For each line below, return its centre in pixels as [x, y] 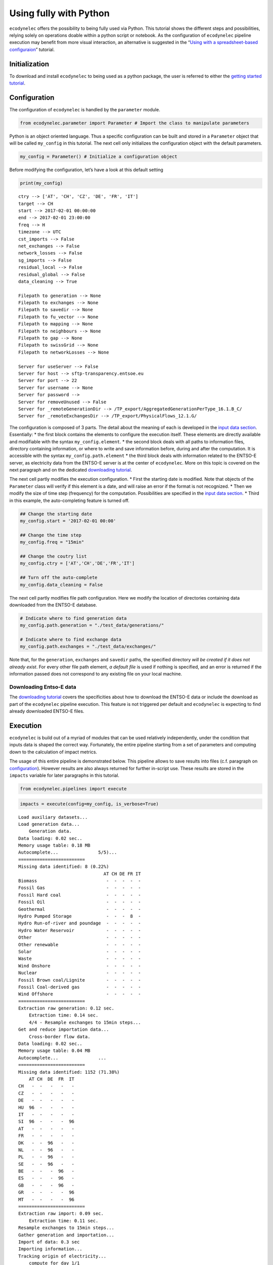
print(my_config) [41, 183]
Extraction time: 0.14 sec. [63, 1015]
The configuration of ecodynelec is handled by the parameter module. [85, 109]
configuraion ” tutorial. [32, 49]
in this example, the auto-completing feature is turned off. [70, 500]
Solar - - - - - [80, 952]
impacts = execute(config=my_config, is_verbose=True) [89, 804]
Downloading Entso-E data [43, 687]
